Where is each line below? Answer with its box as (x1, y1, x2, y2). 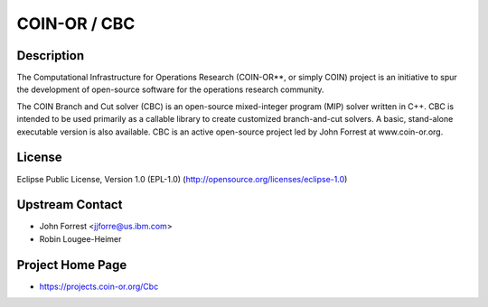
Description (16, 48, 85, 63)
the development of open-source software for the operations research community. (16, 84, 324, 95)
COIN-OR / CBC (16, 14, 136, 33)
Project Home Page (16, 257, 127, 273)
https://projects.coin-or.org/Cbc (39, 281, 159, 292)
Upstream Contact (16, 197, 123, 212)
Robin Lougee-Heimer (39, 233, 122, 244)
